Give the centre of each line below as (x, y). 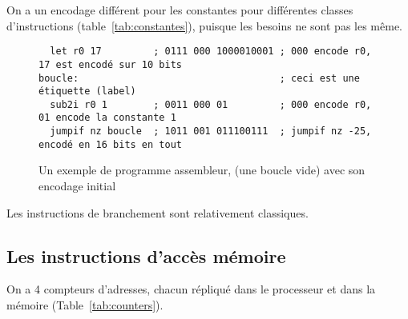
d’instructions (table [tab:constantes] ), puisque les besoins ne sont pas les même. (204, 25)
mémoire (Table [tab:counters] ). (85, 305)
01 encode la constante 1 (107, 118)
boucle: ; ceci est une (199, 78)
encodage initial (77, 186)
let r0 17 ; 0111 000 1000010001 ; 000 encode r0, (211, 52)
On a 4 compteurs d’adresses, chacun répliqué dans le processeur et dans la (191, 289)
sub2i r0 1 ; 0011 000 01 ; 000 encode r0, (211, 104)
